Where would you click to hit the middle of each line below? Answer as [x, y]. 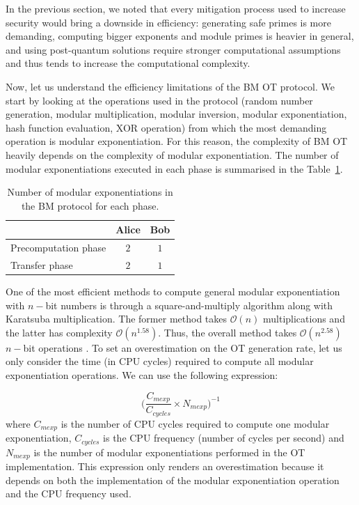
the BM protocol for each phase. [90, 205]
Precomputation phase [58, 248]
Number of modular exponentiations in [90, 192]
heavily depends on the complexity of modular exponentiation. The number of [172, 154]
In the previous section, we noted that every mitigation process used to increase [176, 8]
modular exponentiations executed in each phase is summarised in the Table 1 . [174, 168]
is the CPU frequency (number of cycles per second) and [224, 438]
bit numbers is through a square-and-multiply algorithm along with [189, 305]
